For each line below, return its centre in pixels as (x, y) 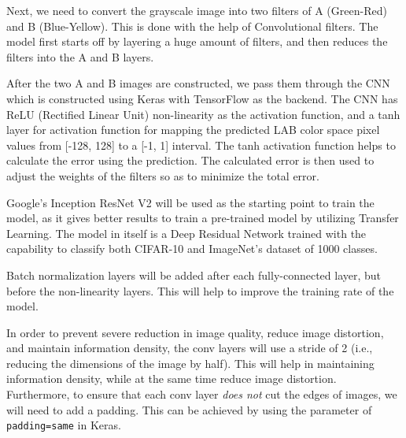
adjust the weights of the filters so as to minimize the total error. (163, 175)
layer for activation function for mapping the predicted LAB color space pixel (193, 130)
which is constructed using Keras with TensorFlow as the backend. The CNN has (202, 98)
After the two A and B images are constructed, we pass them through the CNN (198, 83)
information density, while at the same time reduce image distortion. (172, 379)
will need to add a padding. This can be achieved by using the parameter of (189, 409)
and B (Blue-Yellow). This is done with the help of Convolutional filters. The (192, 26)
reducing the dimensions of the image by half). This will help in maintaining (190, 363)
